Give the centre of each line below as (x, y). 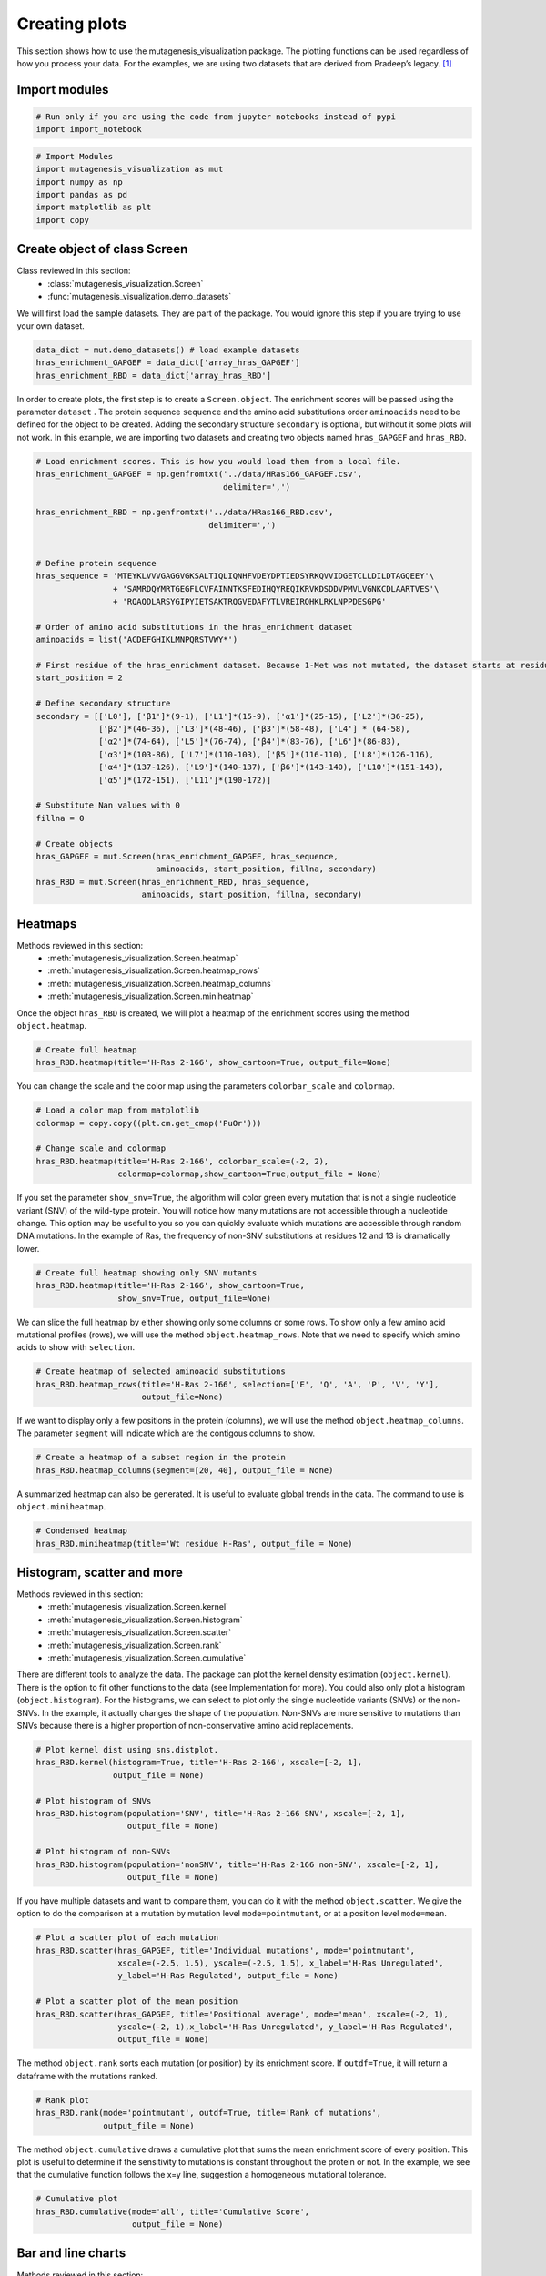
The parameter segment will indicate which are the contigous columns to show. (166, 1433)
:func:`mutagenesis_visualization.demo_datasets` (140, 297)
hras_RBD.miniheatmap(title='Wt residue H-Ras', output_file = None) (194, 1544)
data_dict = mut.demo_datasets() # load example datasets (168, 350)
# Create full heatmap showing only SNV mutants (147, 1273)
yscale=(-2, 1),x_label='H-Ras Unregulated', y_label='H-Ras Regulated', (285, 2027)
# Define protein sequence (96, 563)
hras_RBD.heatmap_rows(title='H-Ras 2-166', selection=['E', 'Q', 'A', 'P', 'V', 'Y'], (238, 1384)
